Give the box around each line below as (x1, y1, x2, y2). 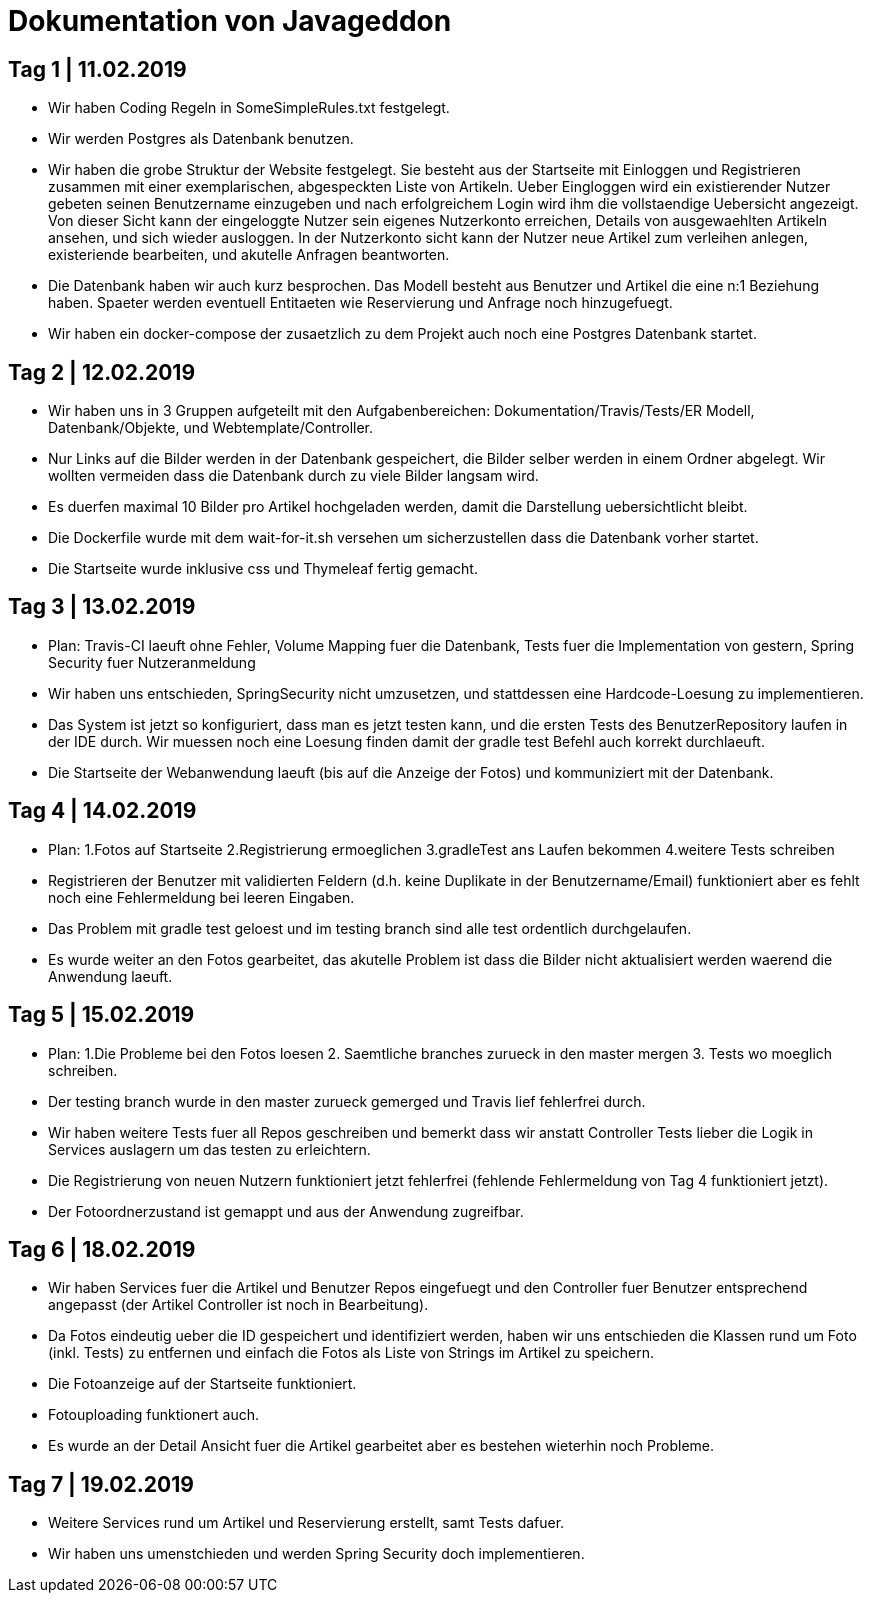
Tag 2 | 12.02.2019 (8, 359, 196, 385)
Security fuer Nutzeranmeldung (48, 653, 256, 671)
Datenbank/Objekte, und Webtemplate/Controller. (48, 419, 374, 437)
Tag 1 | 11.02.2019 (8, 56, 187, 82)
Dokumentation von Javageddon (8, 4, 452, 38)
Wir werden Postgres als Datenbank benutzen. (48, 130, 354, 148)
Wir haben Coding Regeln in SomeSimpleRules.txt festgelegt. (48, 99, 450, 117)
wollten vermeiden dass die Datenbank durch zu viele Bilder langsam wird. (48, 467, 539, 485)
